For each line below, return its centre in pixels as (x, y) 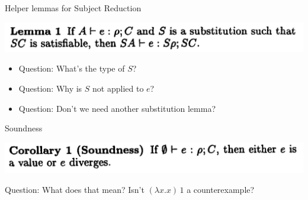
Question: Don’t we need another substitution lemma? (117, 108)
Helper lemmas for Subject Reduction (73, 8)
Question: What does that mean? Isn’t (75, 190)
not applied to (118, 88)
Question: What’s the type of (72, 68)
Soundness (24, 128)
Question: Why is (50, 88)
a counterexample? (221, 190)
